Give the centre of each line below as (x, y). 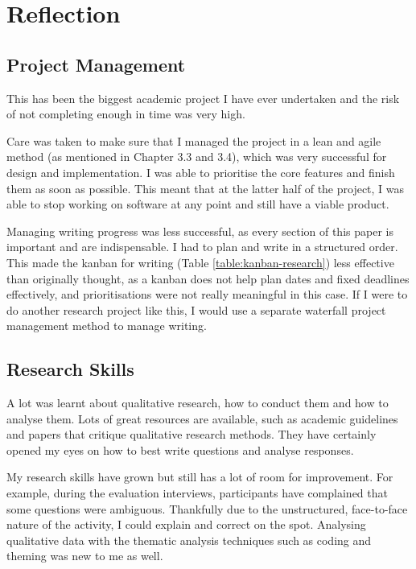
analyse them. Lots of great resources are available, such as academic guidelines (202, 418)
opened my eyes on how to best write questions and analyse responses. (180, 449)
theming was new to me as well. (85, 556)
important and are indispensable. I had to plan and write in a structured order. (202, 247)
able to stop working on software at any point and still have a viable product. (198, 204)
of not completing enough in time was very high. (126, 114)
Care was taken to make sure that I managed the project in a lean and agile (194, 140)
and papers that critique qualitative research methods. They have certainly (192, 434)
